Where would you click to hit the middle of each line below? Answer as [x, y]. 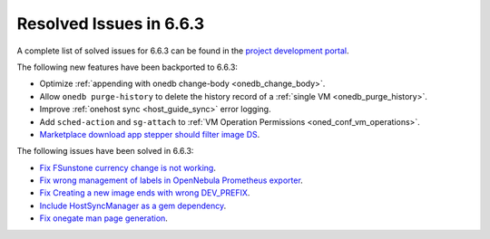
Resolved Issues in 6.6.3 [111, 24]
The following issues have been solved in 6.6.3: [105, 151]
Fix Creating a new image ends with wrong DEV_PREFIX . [145, 193]
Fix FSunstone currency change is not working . [128, 167]
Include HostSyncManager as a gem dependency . [133, 206]
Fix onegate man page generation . [103, 218]
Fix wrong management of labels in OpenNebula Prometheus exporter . [171, 180]
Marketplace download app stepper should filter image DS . [150, 134]
